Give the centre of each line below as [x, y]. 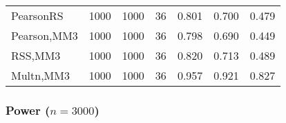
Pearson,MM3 [45, 35]
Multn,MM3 [40, 75]
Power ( [28, 110]
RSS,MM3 [36, 55]
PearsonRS [37, 15]
